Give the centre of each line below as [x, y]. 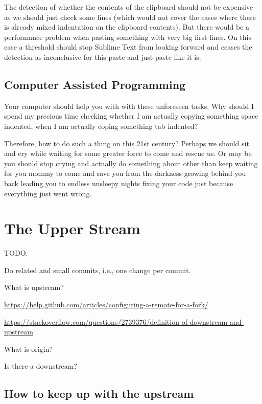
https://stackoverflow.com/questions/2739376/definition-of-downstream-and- [124, 321]
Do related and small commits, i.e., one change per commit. [98, 270]
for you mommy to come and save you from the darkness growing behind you [125, 173]
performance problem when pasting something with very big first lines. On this [128, 37]
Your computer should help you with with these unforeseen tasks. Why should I [129, 106]
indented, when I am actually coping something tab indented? [101, 126]
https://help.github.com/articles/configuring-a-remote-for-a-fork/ [106, 305]
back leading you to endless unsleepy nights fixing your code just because [119, 183]
